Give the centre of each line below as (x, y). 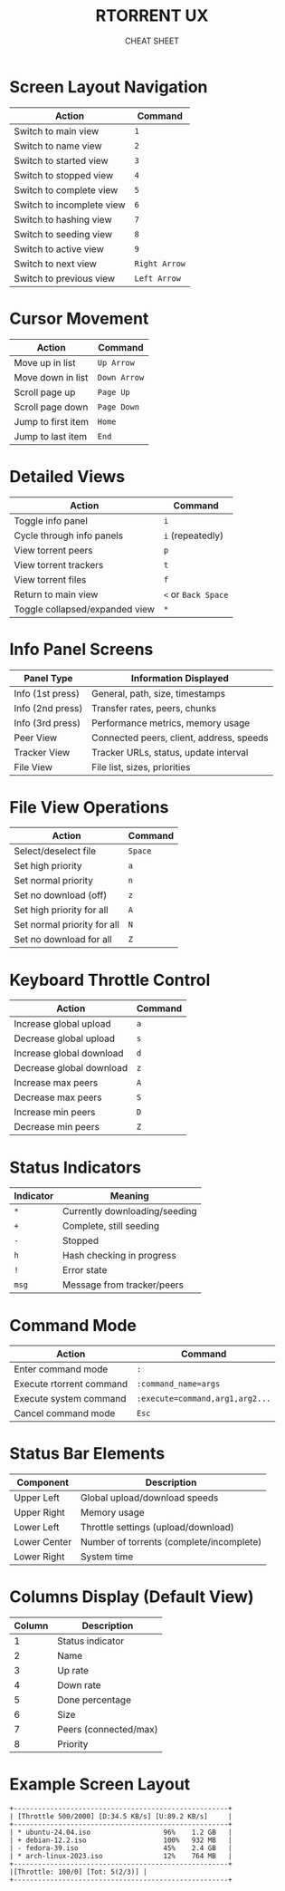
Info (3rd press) (47, 723)
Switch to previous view (65, 278)
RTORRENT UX (152, 16)
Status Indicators (76, 1167)
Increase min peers (55, 1113)
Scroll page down (51, 407)
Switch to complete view (66, 189)
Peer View (36, 738)
